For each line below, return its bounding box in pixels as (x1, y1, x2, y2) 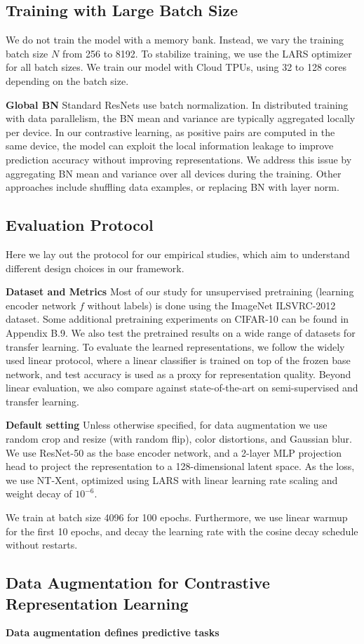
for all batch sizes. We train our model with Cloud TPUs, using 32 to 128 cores (6, 60, 347, 74)
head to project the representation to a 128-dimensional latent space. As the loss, (6, 459, 355, 474)
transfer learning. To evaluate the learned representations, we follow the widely (6, 339, 345, 354)
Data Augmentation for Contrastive (6, 572, 270, 593)
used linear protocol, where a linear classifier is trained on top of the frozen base (6, 353, 351, 368)
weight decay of (6, 486, 72, 501)
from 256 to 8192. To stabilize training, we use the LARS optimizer (62, 46, 352, 60)
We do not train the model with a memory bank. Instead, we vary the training (6, 32, 344, 47)
